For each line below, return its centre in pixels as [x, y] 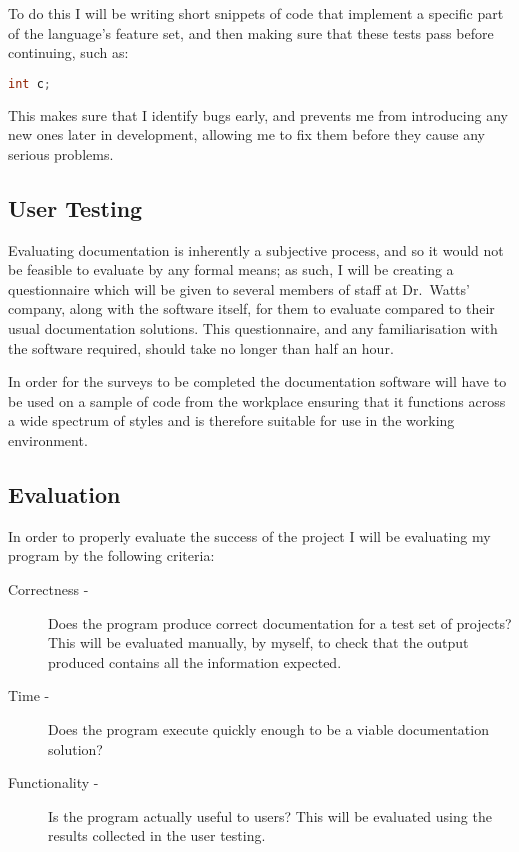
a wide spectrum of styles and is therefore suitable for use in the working [231, 420]
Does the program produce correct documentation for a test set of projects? [280, 622]
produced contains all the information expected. [195, 661]
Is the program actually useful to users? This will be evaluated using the [270, 815]
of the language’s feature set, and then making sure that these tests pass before [251, 32]
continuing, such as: [68, 52]
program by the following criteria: [111, 555]
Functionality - [53, 782]
